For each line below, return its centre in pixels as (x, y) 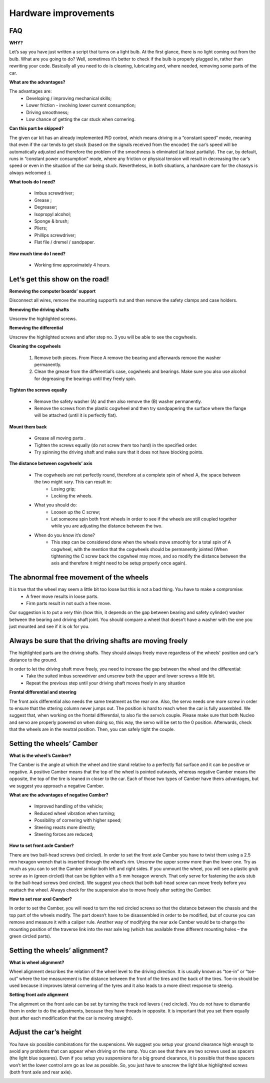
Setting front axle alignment (39, 994)
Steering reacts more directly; (65, 827)
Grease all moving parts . (60, 438)
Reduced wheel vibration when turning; (75, 813)
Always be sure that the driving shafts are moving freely (98, 641)
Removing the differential (36, 328)
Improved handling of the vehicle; (69, 806)
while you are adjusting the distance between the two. (107, 526)
